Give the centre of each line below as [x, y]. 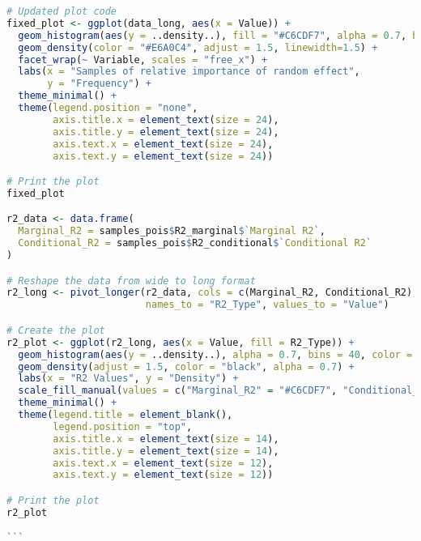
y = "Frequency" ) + [100, 84]
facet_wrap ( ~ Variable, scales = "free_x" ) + [143, 60]
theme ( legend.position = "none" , [108, 108]
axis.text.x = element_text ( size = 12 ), [163, 463]
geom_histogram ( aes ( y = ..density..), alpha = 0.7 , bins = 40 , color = [215, 354]
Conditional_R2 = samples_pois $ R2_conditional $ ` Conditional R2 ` [195, 243]
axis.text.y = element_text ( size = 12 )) [163, 475]
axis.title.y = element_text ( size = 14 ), [166, 451]
